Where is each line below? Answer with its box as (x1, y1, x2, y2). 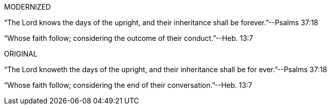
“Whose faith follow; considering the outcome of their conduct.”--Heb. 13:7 (4, 34, 253, 42)
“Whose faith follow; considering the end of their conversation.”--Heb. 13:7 (4, 81, 252, 89)
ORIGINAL (4, 49, 37, 58)
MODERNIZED (4, 3, 51, 11)
